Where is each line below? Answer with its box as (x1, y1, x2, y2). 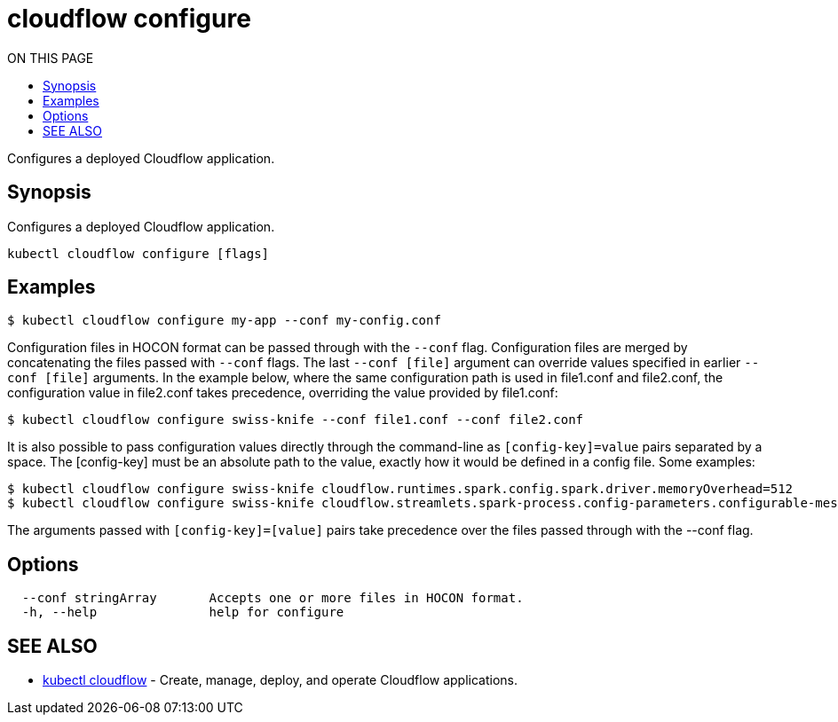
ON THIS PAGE (7, 50, 94, 66)
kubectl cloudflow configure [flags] (7, 246, 270, 261)
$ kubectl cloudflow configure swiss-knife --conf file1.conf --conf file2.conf (7, 412, 584, 428)
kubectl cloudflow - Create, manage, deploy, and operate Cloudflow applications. (43, 672, 518, 688)
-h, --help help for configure (21, 605, 344, 620)
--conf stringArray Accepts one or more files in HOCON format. (21, 591, 524, 606)
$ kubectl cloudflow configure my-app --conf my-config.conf (7, 313, 441, 328)
